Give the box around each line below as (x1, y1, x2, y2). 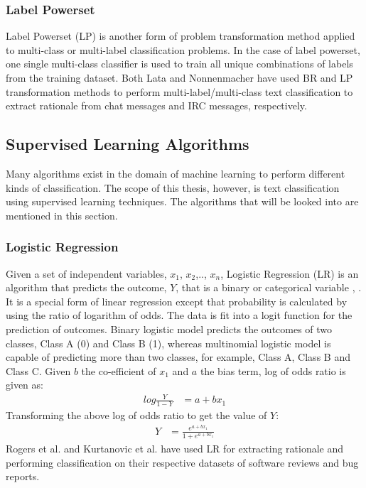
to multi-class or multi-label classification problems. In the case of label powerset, (6, 42, 360, 57)
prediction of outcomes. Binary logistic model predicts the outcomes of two (6, 321, 333, 336)
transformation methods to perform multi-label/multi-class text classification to (6, 84, 353, 99)
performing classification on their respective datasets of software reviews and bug (6, 455, 359, 470)
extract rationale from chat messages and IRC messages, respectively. (6, 98, 307, 113)
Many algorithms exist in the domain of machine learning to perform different (6, 166, 345, 180)
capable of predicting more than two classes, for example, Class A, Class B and (6, 349, 350, 364)
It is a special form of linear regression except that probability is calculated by (6, 293, 348, 308)
